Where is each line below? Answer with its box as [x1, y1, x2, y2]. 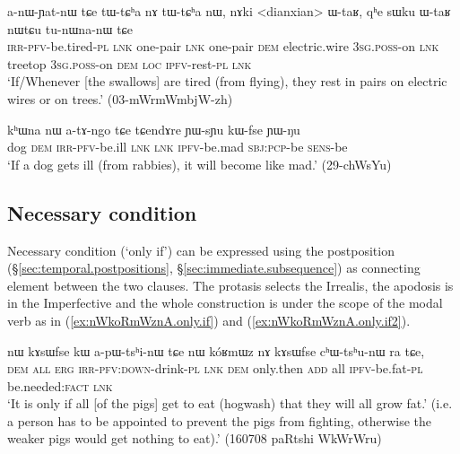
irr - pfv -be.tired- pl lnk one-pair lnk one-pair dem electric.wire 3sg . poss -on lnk [7, 37, 439, 56]
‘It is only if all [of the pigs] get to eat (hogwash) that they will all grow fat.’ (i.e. [7, 394, 453, 413]
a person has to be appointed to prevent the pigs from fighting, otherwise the [7, 411, 431, 430]
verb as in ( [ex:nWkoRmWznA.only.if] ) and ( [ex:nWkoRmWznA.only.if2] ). [7, 310, 411, 329]
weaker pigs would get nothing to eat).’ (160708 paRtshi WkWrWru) [7, 429, 382, 448]
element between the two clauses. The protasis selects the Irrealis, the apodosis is [7, 275, 454, 294]
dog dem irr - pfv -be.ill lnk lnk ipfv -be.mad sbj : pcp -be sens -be [7, 137, 348, 156]
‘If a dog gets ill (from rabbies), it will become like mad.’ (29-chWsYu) [7, 154, 392, 173]
